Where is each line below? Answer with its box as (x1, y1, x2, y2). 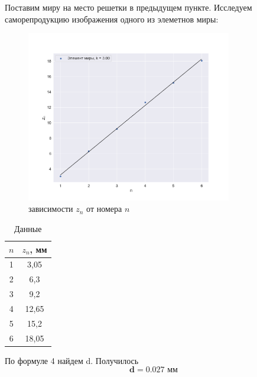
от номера (86, 202, 122, 215)
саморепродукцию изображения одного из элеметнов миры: (5, 12, 219, 25)
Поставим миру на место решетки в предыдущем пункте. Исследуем (5, 1, 252, 13)
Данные (14, 222, 42, 234)
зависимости (28, 202, 73, 215)
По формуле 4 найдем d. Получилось (5, 354, 139, 366)
